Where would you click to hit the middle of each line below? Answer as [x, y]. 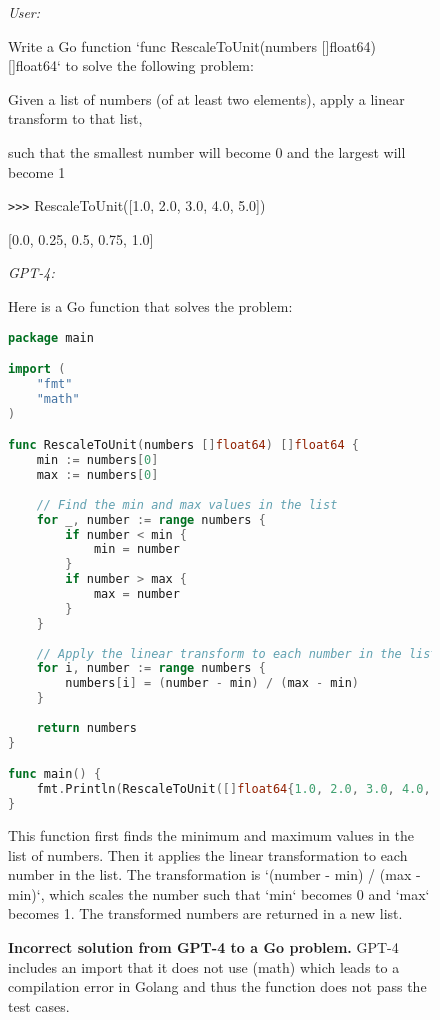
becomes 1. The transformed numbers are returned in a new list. [205, 913]
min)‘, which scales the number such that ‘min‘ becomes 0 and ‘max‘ [219, 893]
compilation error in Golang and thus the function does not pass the [217, 986]
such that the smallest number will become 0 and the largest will [207, 151]
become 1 [37, 171]
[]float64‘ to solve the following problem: [131, 65]
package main [51, 337]
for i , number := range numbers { [151, 668]
